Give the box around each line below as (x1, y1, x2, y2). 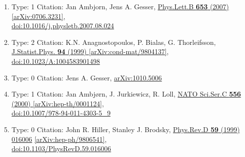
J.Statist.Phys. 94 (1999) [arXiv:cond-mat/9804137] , (11, 46, 169, 57)
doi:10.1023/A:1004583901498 (11, 56, 100, 66)
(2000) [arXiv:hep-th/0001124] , (11, 98, 104, 108)
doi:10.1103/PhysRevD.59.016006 (11, 143, 111, 154)
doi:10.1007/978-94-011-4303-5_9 (11, 108, 111, 118)
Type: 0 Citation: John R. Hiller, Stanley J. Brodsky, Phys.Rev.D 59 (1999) (11, 124, 240, 134)
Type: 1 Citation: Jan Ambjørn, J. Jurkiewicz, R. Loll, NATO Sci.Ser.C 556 (11, 89, 241, 99)
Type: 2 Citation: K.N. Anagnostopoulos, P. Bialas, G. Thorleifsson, (11, 37, 216, 47)
